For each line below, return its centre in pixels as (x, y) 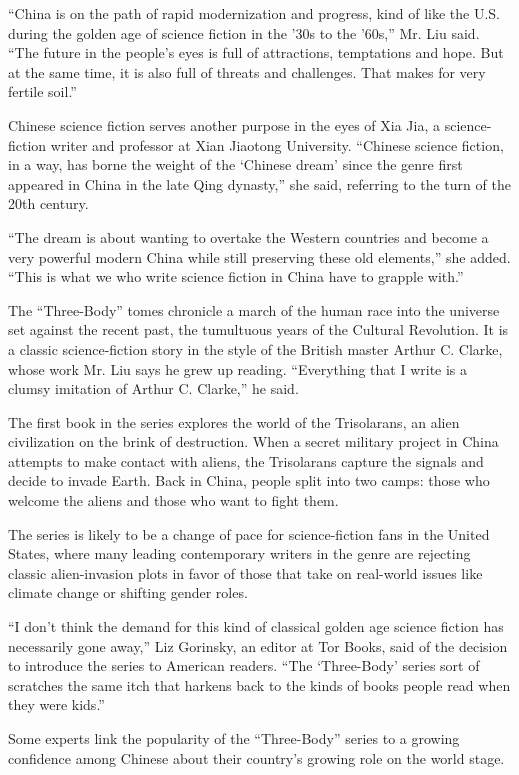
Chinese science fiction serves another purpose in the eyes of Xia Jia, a (224, 124)
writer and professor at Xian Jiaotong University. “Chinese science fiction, (277, 144)
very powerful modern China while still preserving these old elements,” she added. (259, 256)
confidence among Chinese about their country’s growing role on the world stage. (256, 757)
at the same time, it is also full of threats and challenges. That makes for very (247, 71)
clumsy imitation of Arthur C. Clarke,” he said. (153, 388)
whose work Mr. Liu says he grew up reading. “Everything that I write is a (238, 368)
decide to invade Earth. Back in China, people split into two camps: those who (249, 480)
